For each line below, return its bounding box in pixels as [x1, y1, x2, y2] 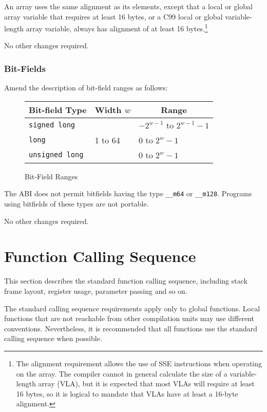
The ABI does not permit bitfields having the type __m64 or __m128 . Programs [4, 188, 252, 199]
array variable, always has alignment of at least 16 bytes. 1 [26, 22, 208, 33]
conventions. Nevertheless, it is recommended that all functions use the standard [4, 323, 257, 333]
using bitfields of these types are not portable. [4, 198, 149, 209]
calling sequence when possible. [4, 333, 102, 344]
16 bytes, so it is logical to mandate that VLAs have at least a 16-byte [16, 388, 238, 399]
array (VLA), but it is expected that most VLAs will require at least [38, 378, 255, 389]
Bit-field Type [29, 103, 87, 116]
